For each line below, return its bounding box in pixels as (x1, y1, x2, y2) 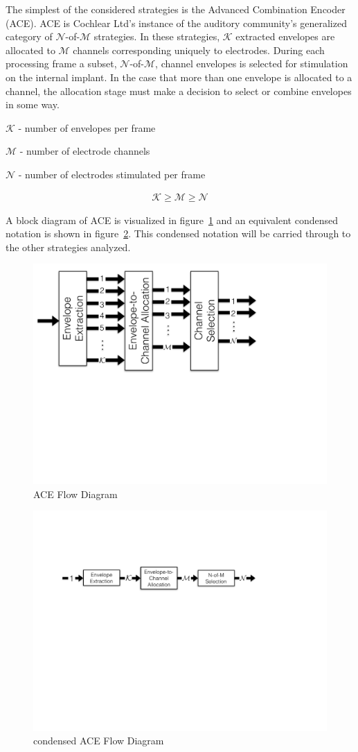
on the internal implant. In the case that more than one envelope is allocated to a (6, 69, 352, 84)
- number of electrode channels (19, 144, 150, 158)
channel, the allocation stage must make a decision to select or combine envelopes (6, 83, 352, 98)
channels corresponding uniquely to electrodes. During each (73, 42, 325, 57)
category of (6, 29, 53, 44)
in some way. (6, 97, 60, 112)
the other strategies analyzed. (6, 239, 131, 254)
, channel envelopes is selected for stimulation (155, 56, 348, 71)
